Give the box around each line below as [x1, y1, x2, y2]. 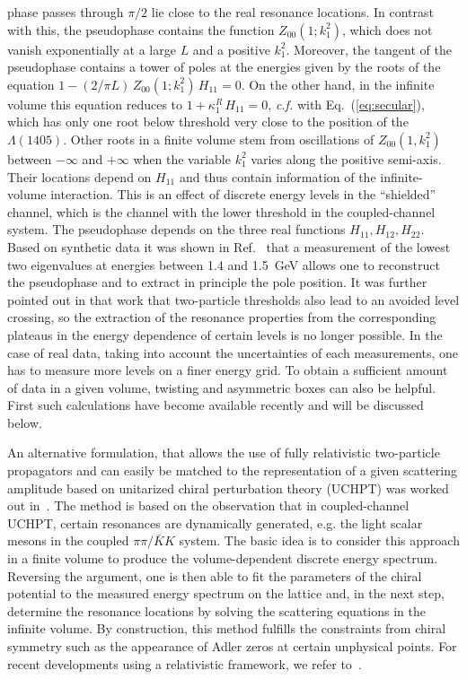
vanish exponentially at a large [7, 39, 176, 58]
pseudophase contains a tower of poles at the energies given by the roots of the [7, 57, 441, 76]
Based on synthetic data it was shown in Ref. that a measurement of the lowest [7, 237, 451, 256]
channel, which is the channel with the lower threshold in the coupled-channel [7, 202, 436, 221]
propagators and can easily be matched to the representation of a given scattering [7, 461, 457, 480]
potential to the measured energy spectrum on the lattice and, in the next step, [7, 584, 445, 603]
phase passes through [7, 3, 124, 21]
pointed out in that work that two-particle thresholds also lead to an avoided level [7, 290, 460, 309]
